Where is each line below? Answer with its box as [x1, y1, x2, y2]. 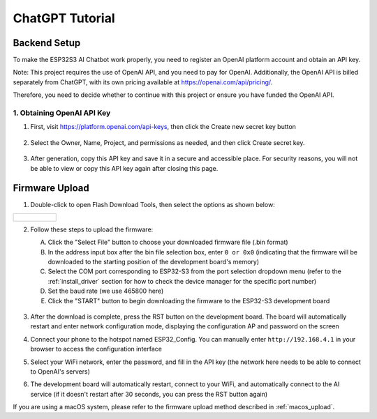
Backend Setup [13, 37, 81, 49]
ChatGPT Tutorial [13, 10, 115, 26]
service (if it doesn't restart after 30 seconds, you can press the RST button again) [30, 390, 268, 398]
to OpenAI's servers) [30, 367, 90, 376]
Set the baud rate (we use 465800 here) [47, 287, 164, 296]
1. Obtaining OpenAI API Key [13, 108, 111, 118]
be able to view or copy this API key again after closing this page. [30, 164, 219, 172]
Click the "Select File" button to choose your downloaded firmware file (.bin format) [47, 238, 289, 247]
